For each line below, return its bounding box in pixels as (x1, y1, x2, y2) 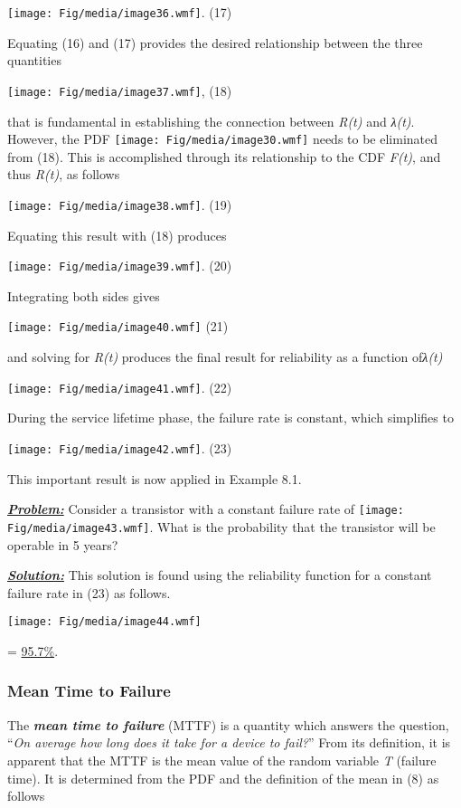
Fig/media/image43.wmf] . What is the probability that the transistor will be (7, 517, 436, 536)
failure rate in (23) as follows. (7, 583, 171, 602)
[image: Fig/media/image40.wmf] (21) (7, 317, 229, 336)
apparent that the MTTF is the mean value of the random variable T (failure (7, 750, 437, 769)
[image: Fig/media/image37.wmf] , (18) (7, 81, 232, 100)
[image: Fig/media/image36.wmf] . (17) (7, 3, 232, 21)
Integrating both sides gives (7, 286, 160, 305)
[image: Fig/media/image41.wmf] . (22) (7, 377, 232, 396)
